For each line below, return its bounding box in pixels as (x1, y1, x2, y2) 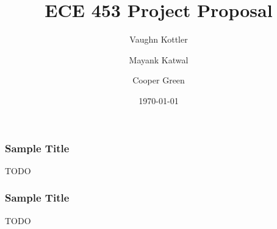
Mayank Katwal (129, 53, 189, 66)
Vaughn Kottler (129, 33, 188, 46)
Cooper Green (132, 74, 185, 86)
